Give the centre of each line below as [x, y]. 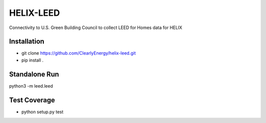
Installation [27, 42]
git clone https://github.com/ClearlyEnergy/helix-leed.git [79, 53]
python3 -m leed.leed [31, 86]
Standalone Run [34, 74]
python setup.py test [42, 112]
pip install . [33, 60]
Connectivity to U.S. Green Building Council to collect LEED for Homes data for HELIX [96, 28]
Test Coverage [32, 100]
